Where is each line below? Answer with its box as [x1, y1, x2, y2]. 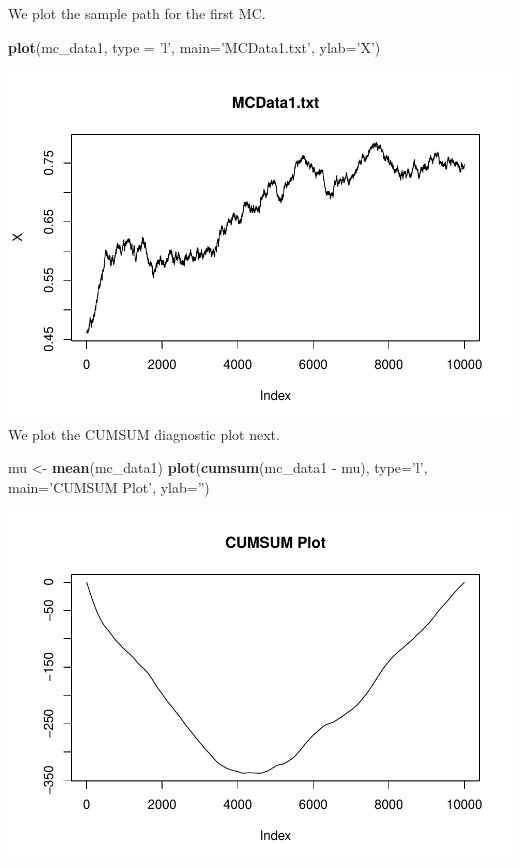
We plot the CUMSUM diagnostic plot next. [8, 423, 280, 444]
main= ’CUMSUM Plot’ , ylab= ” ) [8, 476, 210, 497]
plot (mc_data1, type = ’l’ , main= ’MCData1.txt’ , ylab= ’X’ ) [8, 36, 381, 57]
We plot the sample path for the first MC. [8, 3, 266, 23]
